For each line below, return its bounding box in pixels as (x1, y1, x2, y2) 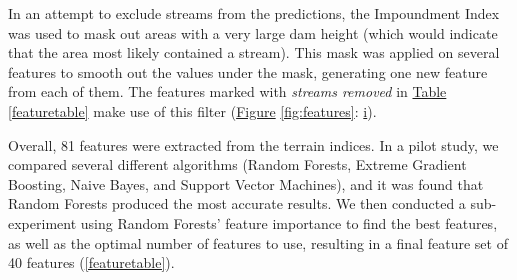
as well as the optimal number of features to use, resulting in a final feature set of (8, 232, 508, 253)
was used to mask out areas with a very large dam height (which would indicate (8, 22, 498, 43)
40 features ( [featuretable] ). (8, 252, 175, 273)
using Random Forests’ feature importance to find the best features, (80, 212, 498, 233)
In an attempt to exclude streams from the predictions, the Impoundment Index (8, 3, 500, 23)
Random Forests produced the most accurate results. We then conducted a (8, 193, 466, 214)
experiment (8, 212, 77, 233)
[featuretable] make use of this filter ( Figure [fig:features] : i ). (8, 100, 377, 121)
